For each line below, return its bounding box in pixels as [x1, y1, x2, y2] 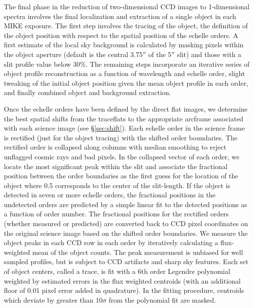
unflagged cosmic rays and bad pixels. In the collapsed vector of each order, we [4, 151, 240, 161]
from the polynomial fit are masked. [108, 294, 216, 305]
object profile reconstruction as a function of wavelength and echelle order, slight [4, 68, 245, 78]
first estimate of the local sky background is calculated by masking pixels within [4, 39, 244, 50]
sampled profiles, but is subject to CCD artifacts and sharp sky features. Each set [4, 256, 249, 267]
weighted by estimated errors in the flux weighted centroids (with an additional [4, 275, 241, 286]
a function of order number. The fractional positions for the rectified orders [4, 209, 229, 219]
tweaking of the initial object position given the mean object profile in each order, [4, 77, 249, 88]
